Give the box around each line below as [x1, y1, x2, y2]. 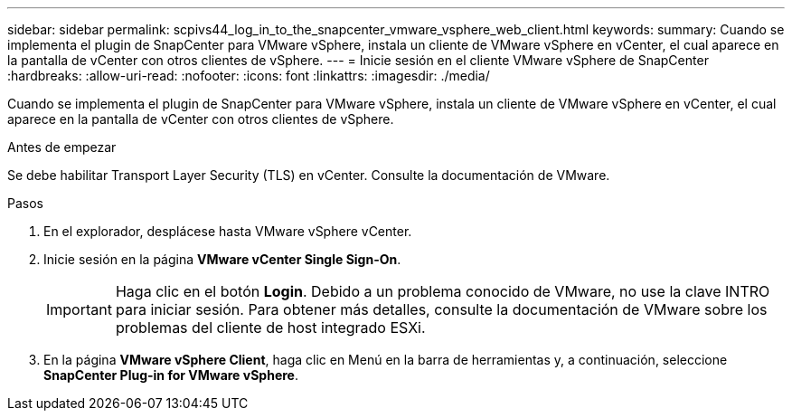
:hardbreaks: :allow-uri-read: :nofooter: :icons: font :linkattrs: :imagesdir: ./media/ [7, 68, 490, 83]
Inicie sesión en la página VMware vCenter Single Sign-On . [43, 252, 401, 267]
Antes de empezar [7, 139, 117, 155]
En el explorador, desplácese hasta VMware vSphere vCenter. [43, 223, 412, 239]
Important [46, 300, 112, 318]
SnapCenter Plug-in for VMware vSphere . [43, 367, 298, 383]
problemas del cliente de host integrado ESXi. [115, 318, 426, 337]
